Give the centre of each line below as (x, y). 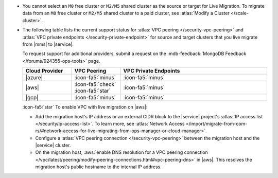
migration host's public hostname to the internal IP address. (98, 167)
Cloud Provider (44, 71)
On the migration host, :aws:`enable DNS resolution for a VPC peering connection (122, 152)
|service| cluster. (53, 145)
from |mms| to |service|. (48, 44)
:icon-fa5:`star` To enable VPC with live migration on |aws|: (85, 107)
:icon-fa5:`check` (95, 84)
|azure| (34, 78)
